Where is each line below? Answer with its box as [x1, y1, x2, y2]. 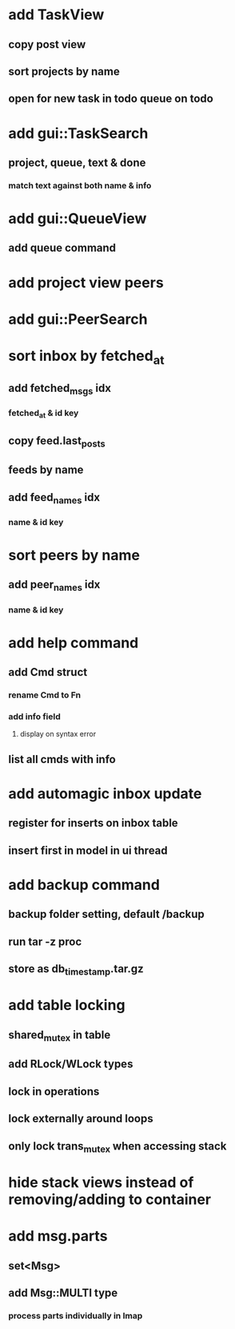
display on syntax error [19, 729, 97, 739]
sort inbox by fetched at [8, 347, 165, 368]
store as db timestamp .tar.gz [8, 962, 144, 978]
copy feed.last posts [8, 434, 106, 450]
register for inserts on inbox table [8, 816, 178, 830]
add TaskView [8, 6, 105, 24]
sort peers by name [8, 547, 140, 564]
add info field [8, 711, 62, 722]
